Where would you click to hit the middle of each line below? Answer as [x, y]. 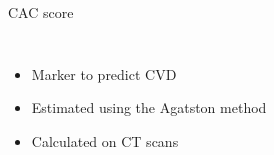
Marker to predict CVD [104, 73]
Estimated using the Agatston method [149, 107]
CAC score [41, 12]
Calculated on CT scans [105, 140]
